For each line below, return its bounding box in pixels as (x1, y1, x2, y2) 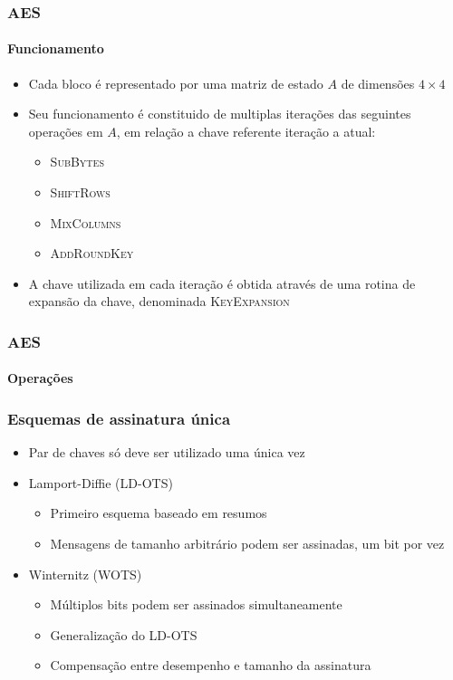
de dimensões (341, 73, 415, 92)
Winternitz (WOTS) (28, 564, 142, 583)
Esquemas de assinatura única (7, 407, 231, 429)
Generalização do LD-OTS (50, 625, 198, 644)
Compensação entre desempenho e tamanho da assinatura (50, 656, 371, 675)
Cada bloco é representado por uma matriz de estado (28, 73, 323, 92)
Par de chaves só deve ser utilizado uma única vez (28, 443, 305, 462)
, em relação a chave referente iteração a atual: (116, 121, 376, 140)
